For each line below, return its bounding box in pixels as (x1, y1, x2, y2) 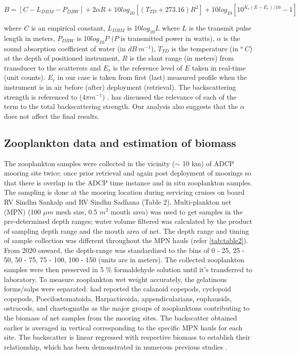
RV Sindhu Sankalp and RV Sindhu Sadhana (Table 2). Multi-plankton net (4, 196, 231, 207)
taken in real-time (192, 62, 246, 72)
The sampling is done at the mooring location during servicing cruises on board (4, 187, 245, 197)
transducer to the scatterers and (4, 62, 101, 72)
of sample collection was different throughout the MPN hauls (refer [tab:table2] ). (4, 235, 248, 246)
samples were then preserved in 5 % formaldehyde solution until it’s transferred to (4, 264, 253, 275)
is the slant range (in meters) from (129, 53, 234, 63)
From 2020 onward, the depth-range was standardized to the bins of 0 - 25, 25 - (4, 245, 245, 255)
